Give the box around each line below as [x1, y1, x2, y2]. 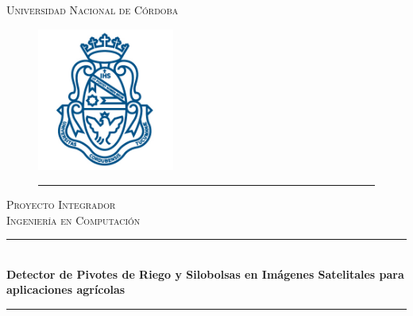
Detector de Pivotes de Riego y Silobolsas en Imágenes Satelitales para [6, 265, 404, 282]
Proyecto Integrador [6, 196, 116, 213]
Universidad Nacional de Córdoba [6, 2, 179, 17]
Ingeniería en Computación [6, 211, 141, 228]
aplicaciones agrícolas [6, 281, 125, 298]
